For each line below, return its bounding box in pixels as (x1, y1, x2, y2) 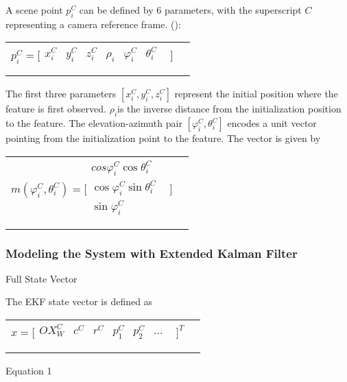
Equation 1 (5, 363, 52, 377)
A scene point (5, 3, 63, 16)
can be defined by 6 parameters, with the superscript (79, 3, 302, 16)
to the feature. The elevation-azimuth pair (5, 116, 182, 130)
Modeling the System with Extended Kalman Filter (5, 244, 298, 261)
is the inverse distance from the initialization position (117, 102, 342, 116)
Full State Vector (5, 271, 77, 285)
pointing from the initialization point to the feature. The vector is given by (5, 131, 321, 145)
